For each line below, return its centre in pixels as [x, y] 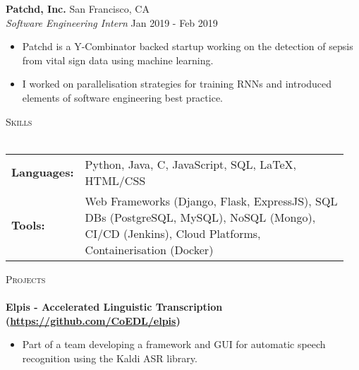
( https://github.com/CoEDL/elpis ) [93, 320]
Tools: [28, 225]
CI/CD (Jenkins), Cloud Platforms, [173, 233]
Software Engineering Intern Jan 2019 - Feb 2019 [112, 22]
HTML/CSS [115, 180]
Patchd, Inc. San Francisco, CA [78, 8]
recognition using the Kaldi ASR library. [110, 358]
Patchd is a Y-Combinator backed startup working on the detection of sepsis [188, 46]
